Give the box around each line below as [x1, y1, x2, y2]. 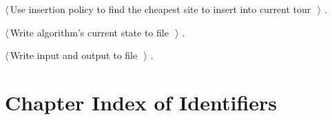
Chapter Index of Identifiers [5, 88, 278, 116]
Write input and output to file [10, 48, 138, 62]
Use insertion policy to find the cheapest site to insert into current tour [10, 2, 311, 16]
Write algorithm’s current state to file [10, 25, 169, 39]
